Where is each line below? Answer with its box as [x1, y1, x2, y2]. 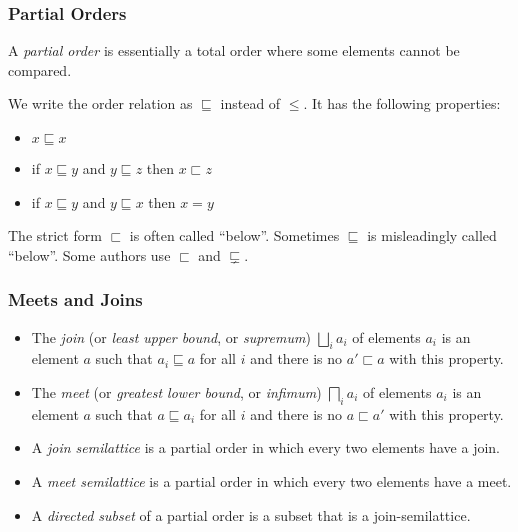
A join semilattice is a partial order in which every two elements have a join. [31, 437, 501, 458]
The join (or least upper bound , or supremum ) [31, 326, 311, 347]
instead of [220, 93, 281, 114]
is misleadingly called [367, 225, 497, 246]
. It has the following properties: [303, 93, 501, 114]
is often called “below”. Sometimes [129, 225, 340, 246]
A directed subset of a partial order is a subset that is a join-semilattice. [31, 504, 471, 525]
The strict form [8, 225, 102, 246]
